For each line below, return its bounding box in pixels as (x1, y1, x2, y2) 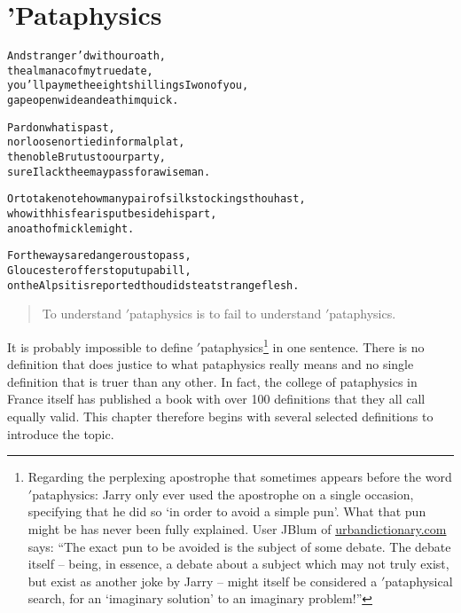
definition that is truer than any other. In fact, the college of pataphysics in (7, 372, 418, 390)
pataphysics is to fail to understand (129, 304, 322, 323)
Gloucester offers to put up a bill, (7, 264, 191, 277)
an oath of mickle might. (7, 222, 135, 235)
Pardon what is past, (7, 121, 115, 134)
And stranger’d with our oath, (7, 50, 166, 63)
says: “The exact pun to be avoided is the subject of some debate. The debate (27, 537, 451, 555)
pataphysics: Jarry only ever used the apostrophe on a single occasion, (32, 484, 414, 503)
